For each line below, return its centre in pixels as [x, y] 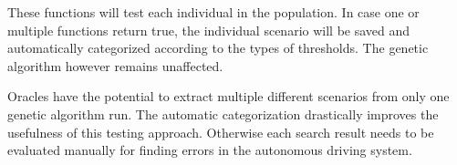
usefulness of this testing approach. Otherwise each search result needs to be [221, 132]
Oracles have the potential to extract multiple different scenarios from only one [228, 96]
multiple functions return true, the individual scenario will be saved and [209, 30]
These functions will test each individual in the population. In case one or [213, 12]
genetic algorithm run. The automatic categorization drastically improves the [223, 113]
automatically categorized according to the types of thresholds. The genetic [218, 48]
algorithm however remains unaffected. [115, 65]
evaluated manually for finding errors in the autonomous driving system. [210, 150]
